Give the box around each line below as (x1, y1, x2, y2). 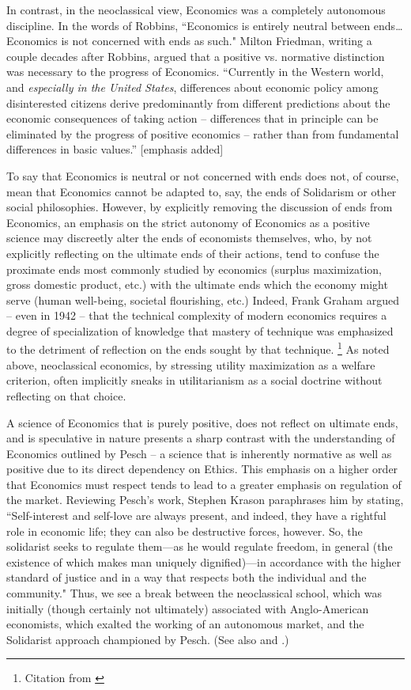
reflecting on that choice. (6, 387, 126, 404)
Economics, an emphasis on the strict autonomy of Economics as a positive (6, 214, 370, 230)
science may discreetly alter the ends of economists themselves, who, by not (6, 229, 372, 246)
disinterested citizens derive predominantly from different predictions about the (6, 94, 390, 111)
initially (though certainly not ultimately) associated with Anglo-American (6, 600, 369, 616)
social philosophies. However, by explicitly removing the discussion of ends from (6, 199, 393, 215)
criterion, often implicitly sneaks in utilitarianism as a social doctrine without (6, 372, 383, 389)
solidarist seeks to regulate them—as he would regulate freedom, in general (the (6, 538, 393, 555)
